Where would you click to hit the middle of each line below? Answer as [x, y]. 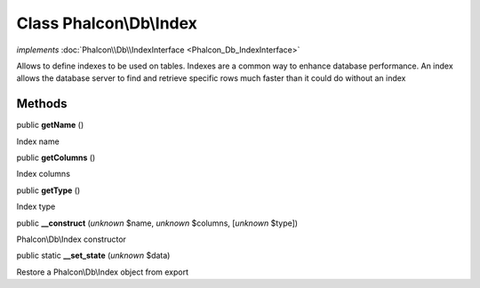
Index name [38, 141]
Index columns [44, 174]
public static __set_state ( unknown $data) [93, 256]
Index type [36, 207]
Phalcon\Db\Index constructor [71, 239]
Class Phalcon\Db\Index [107, 23]
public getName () [50, 125]
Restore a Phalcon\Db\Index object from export [103, 272]
